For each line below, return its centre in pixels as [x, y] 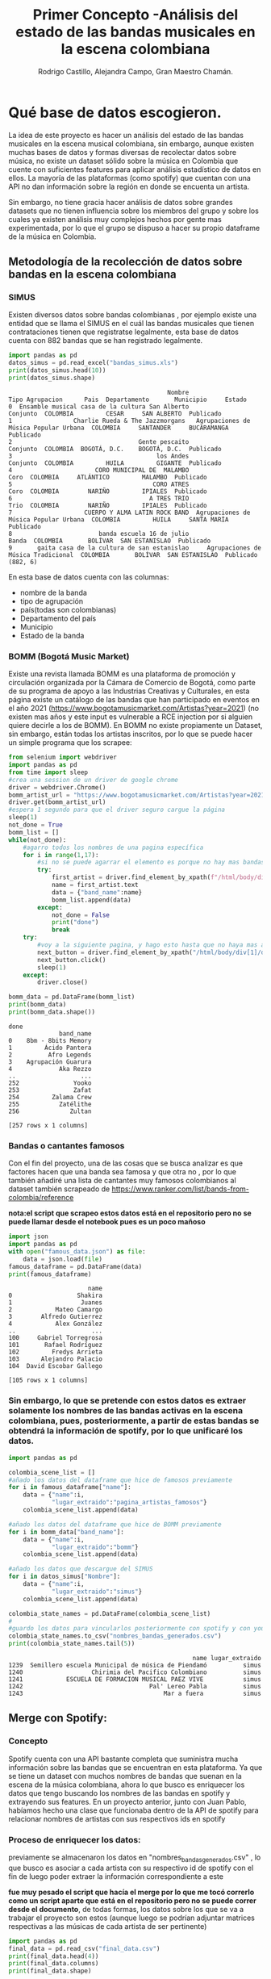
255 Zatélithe [50, 1104]
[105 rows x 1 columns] [48, 1381]
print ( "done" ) [75, 923]
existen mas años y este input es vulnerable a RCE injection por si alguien [130, 717]
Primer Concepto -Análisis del [135, 15]
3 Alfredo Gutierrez [56, 1317]
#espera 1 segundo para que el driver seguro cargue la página [117, 810]
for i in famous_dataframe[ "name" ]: [70, 1487]
